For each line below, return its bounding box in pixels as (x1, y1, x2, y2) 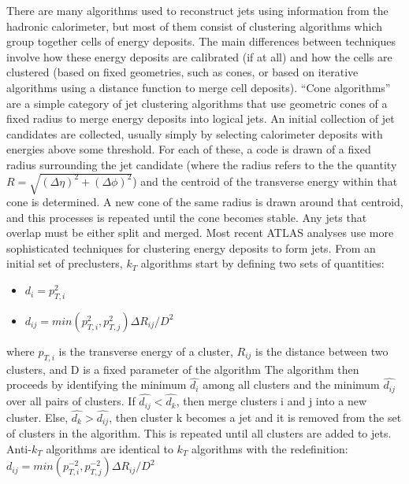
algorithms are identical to (46, 440, 173, 456)
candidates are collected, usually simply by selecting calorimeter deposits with (6, 125, 383, 142)
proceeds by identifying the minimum (6, 376, 187, 393)
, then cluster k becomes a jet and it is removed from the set (109, 408, 402, 425)
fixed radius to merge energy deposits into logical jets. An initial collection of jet (6, 110, 395, 127)
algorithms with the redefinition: (191, 440, 348, 456)
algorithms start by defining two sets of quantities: (140, 255, 385, 272)
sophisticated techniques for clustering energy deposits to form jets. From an (6, 239, 376, 256)
